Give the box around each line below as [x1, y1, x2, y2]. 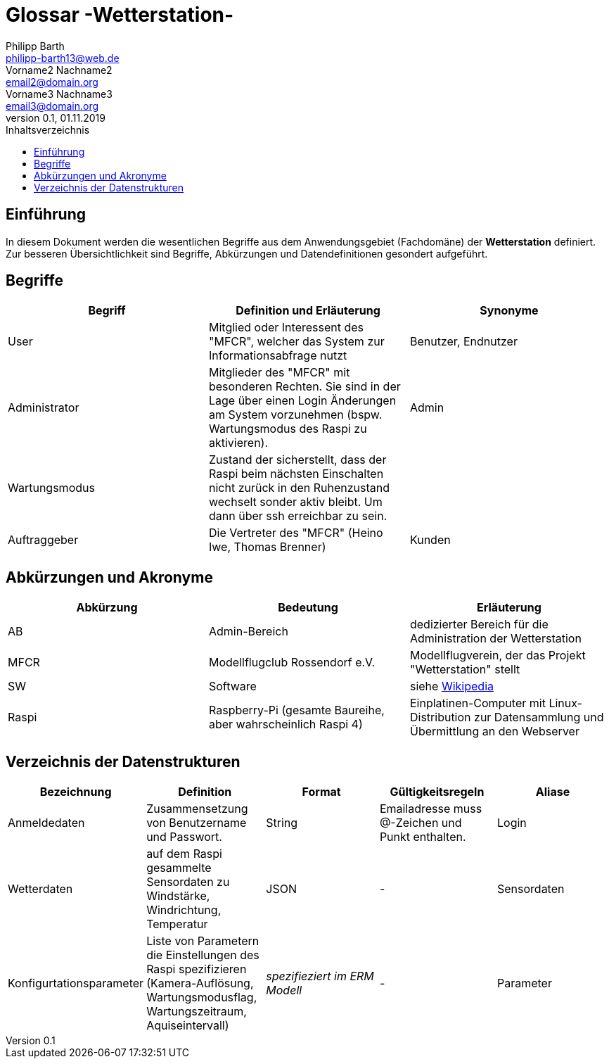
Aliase [535, 785, 570, 799]
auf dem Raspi [146, 847, 222, 861]
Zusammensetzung [146, 802, 248, 816]
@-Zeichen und [379, 816, 462, 830]
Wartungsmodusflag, [146, 990, 257, 1005]
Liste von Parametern [146, 934, 259, 949]
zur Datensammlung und [474, 710, 604, 725]
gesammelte [146, 861, 212, 875]
